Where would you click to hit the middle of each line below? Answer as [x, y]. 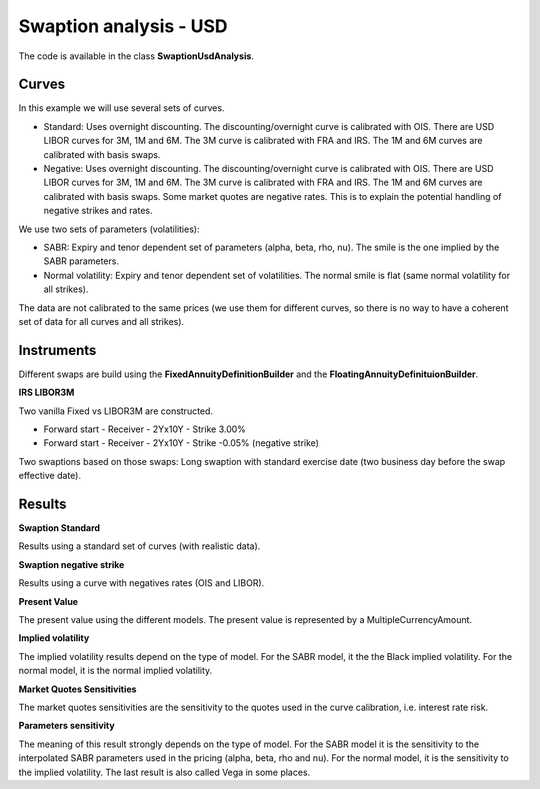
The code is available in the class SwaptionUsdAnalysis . [136, 56]
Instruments [57, 350]
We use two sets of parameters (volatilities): [109, 229]
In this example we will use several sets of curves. [121, 108]
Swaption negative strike [71, 564]
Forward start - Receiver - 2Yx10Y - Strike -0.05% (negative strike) [181, 443]
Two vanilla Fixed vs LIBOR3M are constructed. [116, 411]
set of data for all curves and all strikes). [101, 321]
